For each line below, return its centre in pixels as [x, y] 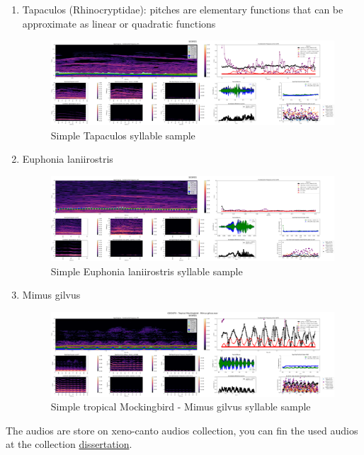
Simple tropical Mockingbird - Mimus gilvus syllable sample [181, 407]
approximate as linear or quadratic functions [119, 23]
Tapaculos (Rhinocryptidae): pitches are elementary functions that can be [183, 9]
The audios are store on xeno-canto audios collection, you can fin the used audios [182, 430]
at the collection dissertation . [69, 444]
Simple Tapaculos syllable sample [123, 135]
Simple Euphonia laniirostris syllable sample [147, 271]
